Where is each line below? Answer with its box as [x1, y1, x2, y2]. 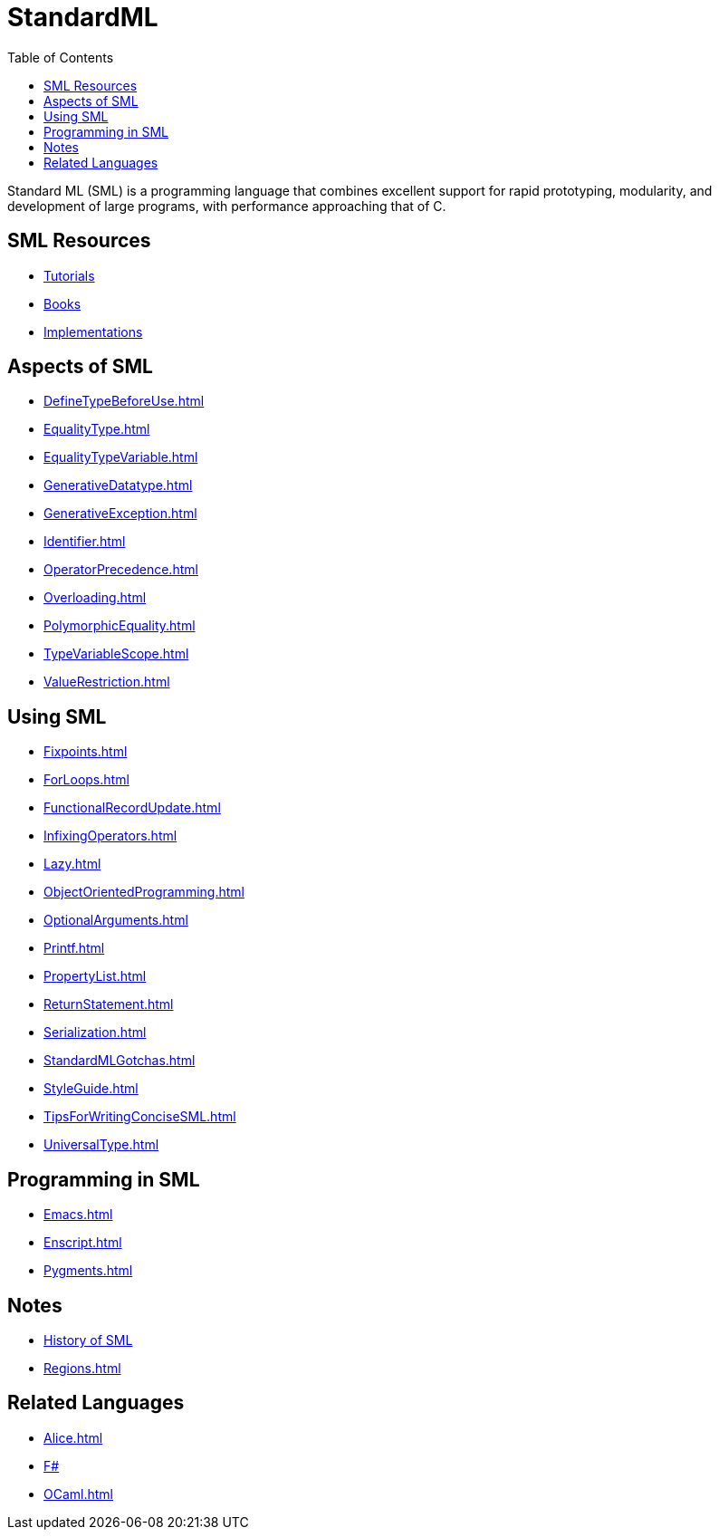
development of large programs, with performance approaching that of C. [7, 197, 446, 214]
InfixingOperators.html [43, 828, 177, 844]
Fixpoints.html [43, 744, 128, 760]
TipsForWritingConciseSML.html [43, 1109, 236, 1125]
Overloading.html [43, 590, 147, 606]
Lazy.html [43, 856, 101, 872]
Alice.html [43, 1429, 103, 1446]
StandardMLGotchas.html [43, 1052, 196, 1069]
